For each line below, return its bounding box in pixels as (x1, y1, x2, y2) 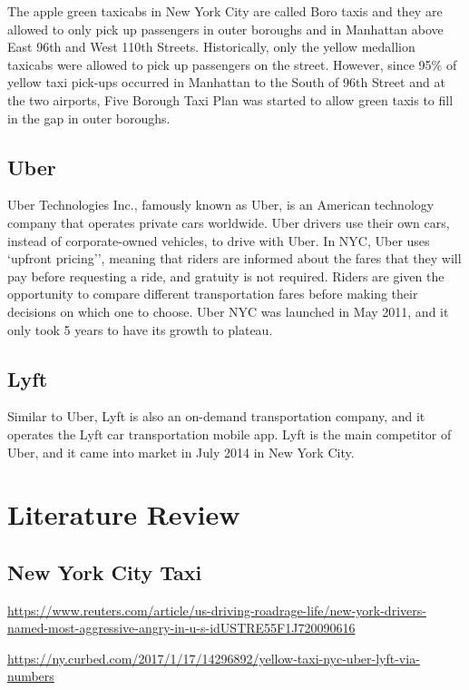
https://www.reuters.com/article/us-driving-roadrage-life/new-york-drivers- (7, 600, 426, 619)
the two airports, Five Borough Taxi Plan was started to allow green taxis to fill (7, 90, 454, 109)
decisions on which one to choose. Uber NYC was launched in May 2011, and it (7, 301, 449, 320)
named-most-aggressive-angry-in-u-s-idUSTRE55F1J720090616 (7, 618, 356, 637)
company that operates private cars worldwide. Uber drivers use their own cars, (7, 212, 450, 232)
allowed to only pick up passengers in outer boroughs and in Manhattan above (7, 19, 444, 38)
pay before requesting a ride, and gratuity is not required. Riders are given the (7, 266, 445, 285)
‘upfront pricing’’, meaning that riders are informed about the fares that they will (7, 249, 462, 268)
